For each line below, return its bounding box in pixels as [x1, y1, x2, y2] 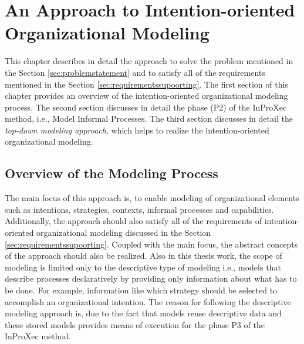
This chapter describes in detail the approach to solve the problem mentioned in [5, 55, 293, 67]
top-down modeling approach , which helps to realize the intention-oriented [5, 123, 269, 136]
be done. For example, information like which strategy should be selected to [5, 284, 278, 296]
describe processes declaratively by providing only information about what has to [5, 272, 297, 285]
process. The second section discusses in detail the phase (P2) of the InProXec [5, 101, 287, 113]
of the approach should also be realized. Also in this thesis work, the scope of [5, 249, 282, 262]
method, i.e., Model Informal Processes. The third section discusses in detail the [5, 112, 293, 125]
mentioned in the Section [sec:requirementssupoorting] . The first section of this [5, 78, 288, 90]
